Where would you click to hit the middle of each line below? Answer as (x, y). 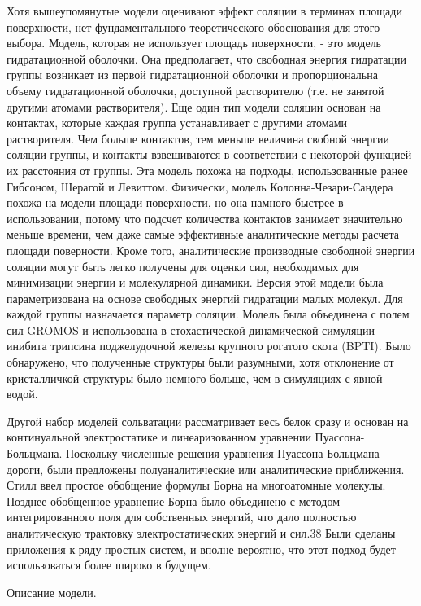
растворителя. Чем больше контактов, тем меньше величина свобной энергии (198, 138)
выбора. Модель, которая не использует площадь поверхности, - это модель (194, 43)
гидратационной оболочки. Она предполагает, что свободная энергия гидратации (207, 58)
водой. (22, 394)
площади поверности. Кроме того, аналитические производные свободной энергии (211, 250)
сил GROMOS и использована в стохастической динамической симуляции (191, 329)
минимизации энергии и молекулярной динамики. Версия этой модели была (195, 282)
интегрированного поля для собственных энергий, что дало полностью (182, 517)
